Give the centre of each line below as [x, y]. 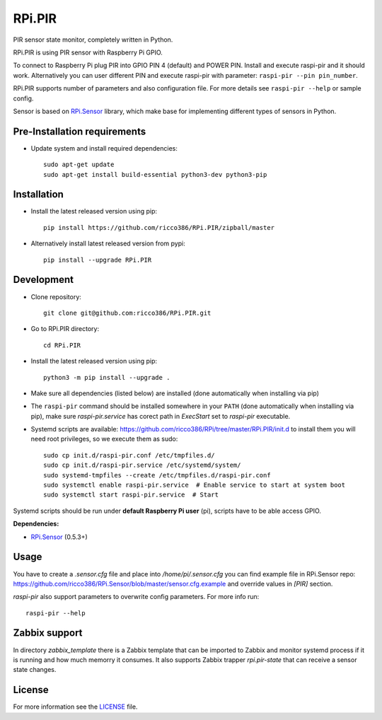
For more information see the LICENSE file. [75, 707]
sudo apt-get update [79, 165]
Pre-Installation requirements [80, 131]
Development [44, 280]
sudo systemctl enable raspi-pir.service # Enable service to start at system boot [195, 485]
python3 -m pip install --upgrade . [107, 377]
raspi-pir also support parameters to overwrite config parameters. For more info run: [136, 597]
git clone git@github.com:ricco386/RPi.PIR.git [127, 313]
